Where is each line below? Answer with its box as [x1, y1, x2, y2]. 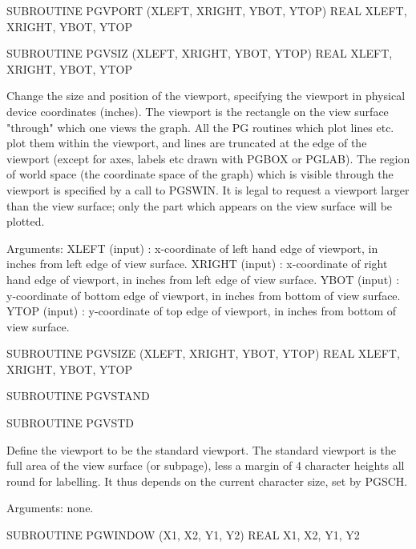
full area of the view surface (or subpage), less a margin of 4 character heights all [6, 457, 405, 474]
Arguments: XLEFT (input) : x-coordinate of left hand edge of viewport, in [6, 239, 378, 256]
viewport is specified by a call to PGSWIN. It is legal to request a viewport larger [6, 181, 410, 198]
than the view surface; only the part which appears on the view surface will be [6, 197, 393, 214]
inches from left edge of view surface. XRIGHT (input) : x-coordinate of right [6, 255, 388, 272]
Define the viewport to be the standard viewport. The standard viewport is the [6, 441, 396, 458]
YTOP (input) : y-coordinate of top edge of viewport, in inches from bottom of [6, 303, 397, 319]
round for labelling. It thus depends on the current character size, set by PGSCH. [6, 472, 408, 489]
